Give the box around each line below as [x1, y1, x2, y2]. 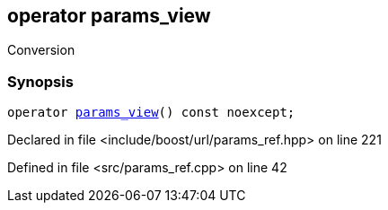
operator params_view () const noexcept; [7, 105, 295, 120]
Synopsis [7, 72, 74, 91]
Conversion [7, 42, 75, 58]
